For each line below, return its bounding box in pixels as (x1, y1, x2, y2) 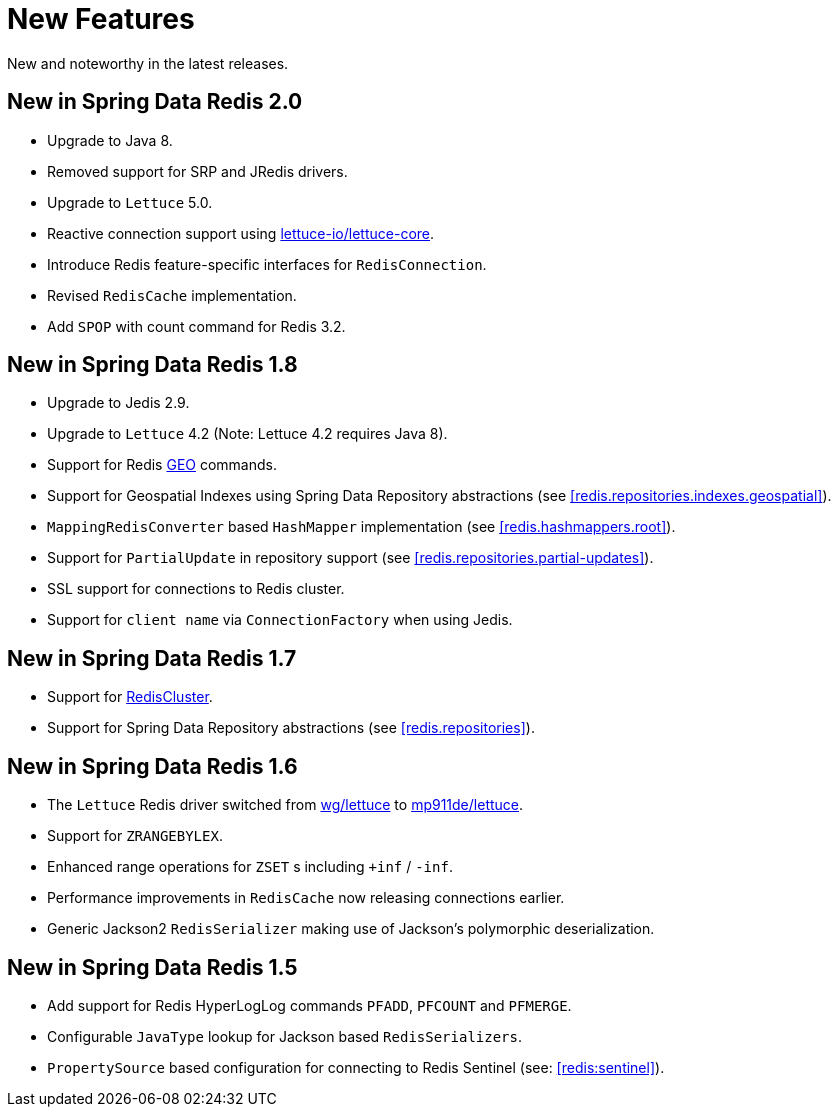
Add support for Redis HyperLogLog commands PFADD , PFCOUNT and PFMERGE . (47, 996, 572, 1014)
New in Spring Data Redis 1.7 (7, 645, 297, 671)
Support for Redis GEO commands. (47, 456, 278, 474)
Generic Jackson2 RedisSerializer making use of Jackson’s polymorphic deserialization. (47, 920, 655, 938)
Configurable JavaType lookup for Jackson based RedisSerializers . (47, 1027, 522, 1045)
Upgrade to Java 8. (47, 131, 173, 149)
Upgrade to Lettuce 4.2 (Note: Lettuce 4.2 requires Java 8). (47, 425, 448, 443)
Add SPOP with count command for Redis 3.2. (47, 317, 346, 335)
